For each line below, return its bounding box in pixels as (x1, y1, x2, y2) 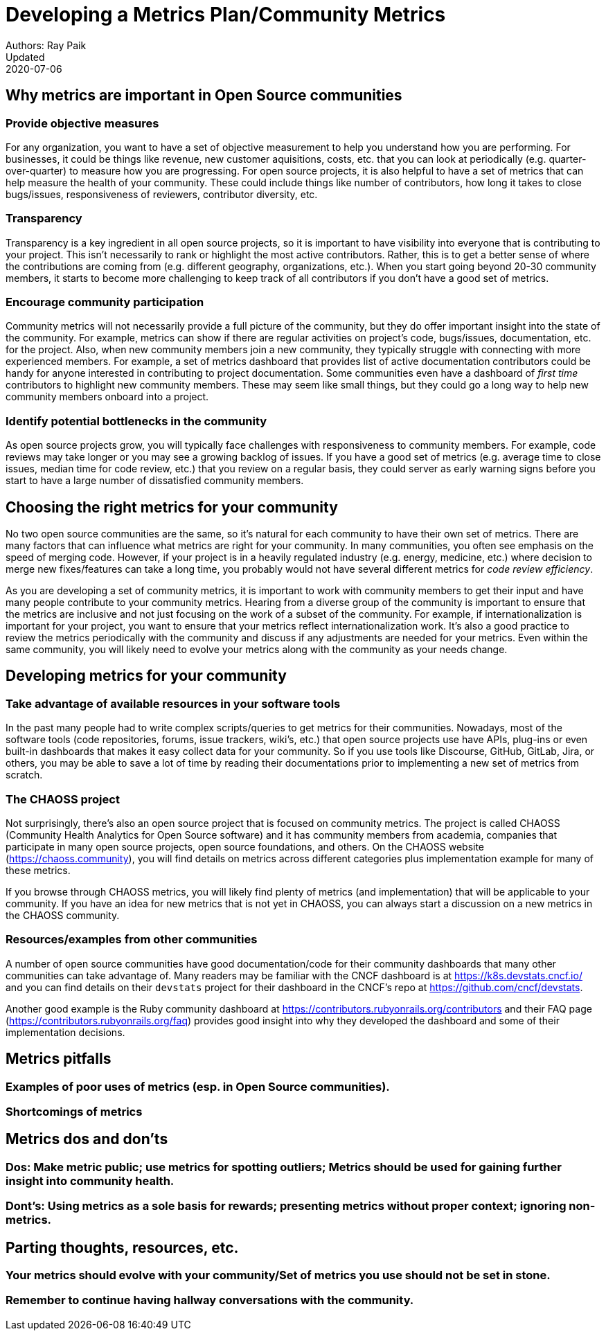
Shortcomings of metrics (6, 1105, 143, 1119)
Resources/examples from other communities (6, 932, 258, 947)
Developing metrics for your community (6, 667, 287, 685)
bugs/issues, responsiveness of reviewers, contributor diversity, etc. (6, 188, 318, 200)
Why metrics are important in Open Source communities (6, 87, 402, 105)
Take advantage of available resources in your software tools (6, 696, 341, 711)
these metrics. (6, 864, 71, 877)
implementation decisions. (6, 1026, 125, 1038)
